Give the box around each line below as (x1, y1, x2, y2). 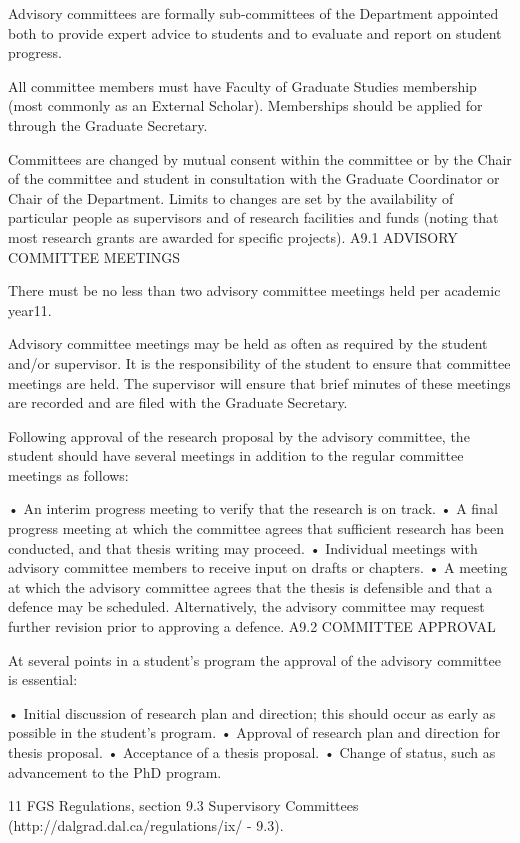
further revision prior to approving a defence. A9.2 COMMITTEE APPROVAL (8, 616, 496, 637)
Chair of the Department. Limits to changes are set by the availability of (8, 187, 454, 208)
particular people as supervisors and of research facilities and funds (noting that (8, 207, 499, 228)
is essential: (8, 669, 78, 690)
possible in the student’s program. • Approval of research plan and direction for (8, 722, 501, 743)
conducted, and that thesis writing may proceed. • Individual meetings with (8, 537, 478, 558)
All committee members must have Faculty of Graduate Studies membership (8, 75, 477, 96)
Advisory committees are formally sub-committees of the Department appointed (8, 3, 499, 23)
